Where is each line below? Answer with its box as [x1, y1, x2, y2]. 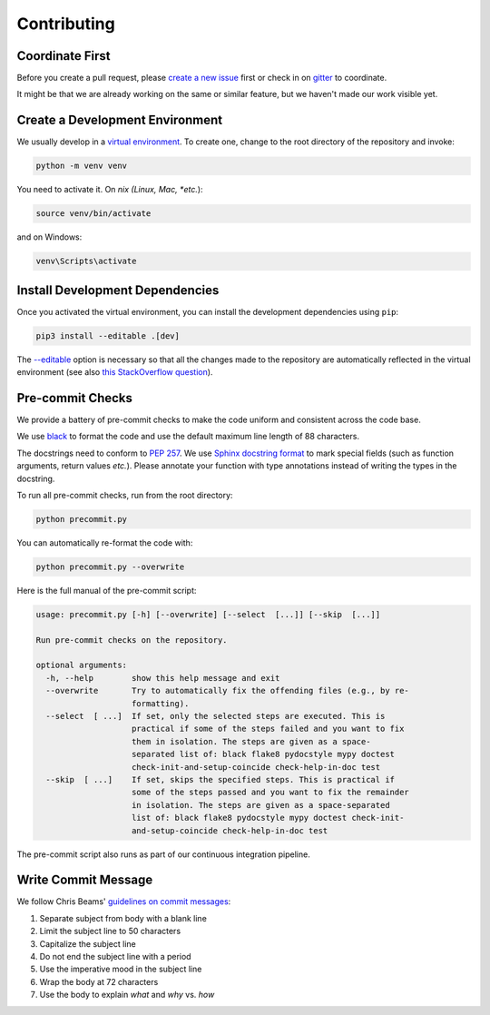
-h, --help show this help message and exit [45, 673, 280, 683]
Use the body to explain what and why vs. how [39, 990, 215, 1000]
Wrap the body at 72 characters [39, 976, 159, 987]
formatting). [132, 698, 190, 708]
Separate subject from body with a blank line [39, 912, 208, 923]
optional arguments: [35, 660, 127, 671]
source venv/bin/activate [35, 209, 152, 219]
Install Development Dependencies [16, 282, 220, 298]
